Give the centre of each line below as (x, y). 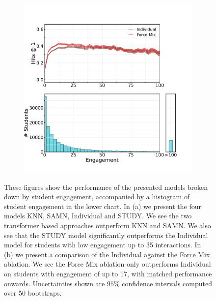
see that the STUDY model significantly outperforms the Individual (106, 235)
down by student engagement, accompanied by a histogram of (97, 196)
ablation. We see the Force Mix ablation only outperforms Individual (108, 264)
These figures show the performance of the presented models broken (106, 187)
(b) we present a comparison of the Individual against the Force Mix (107, 254)
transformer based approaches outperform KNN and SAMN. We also (108, 225)
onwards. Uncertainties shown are (54, 283)
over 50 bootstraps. (33, 293)
